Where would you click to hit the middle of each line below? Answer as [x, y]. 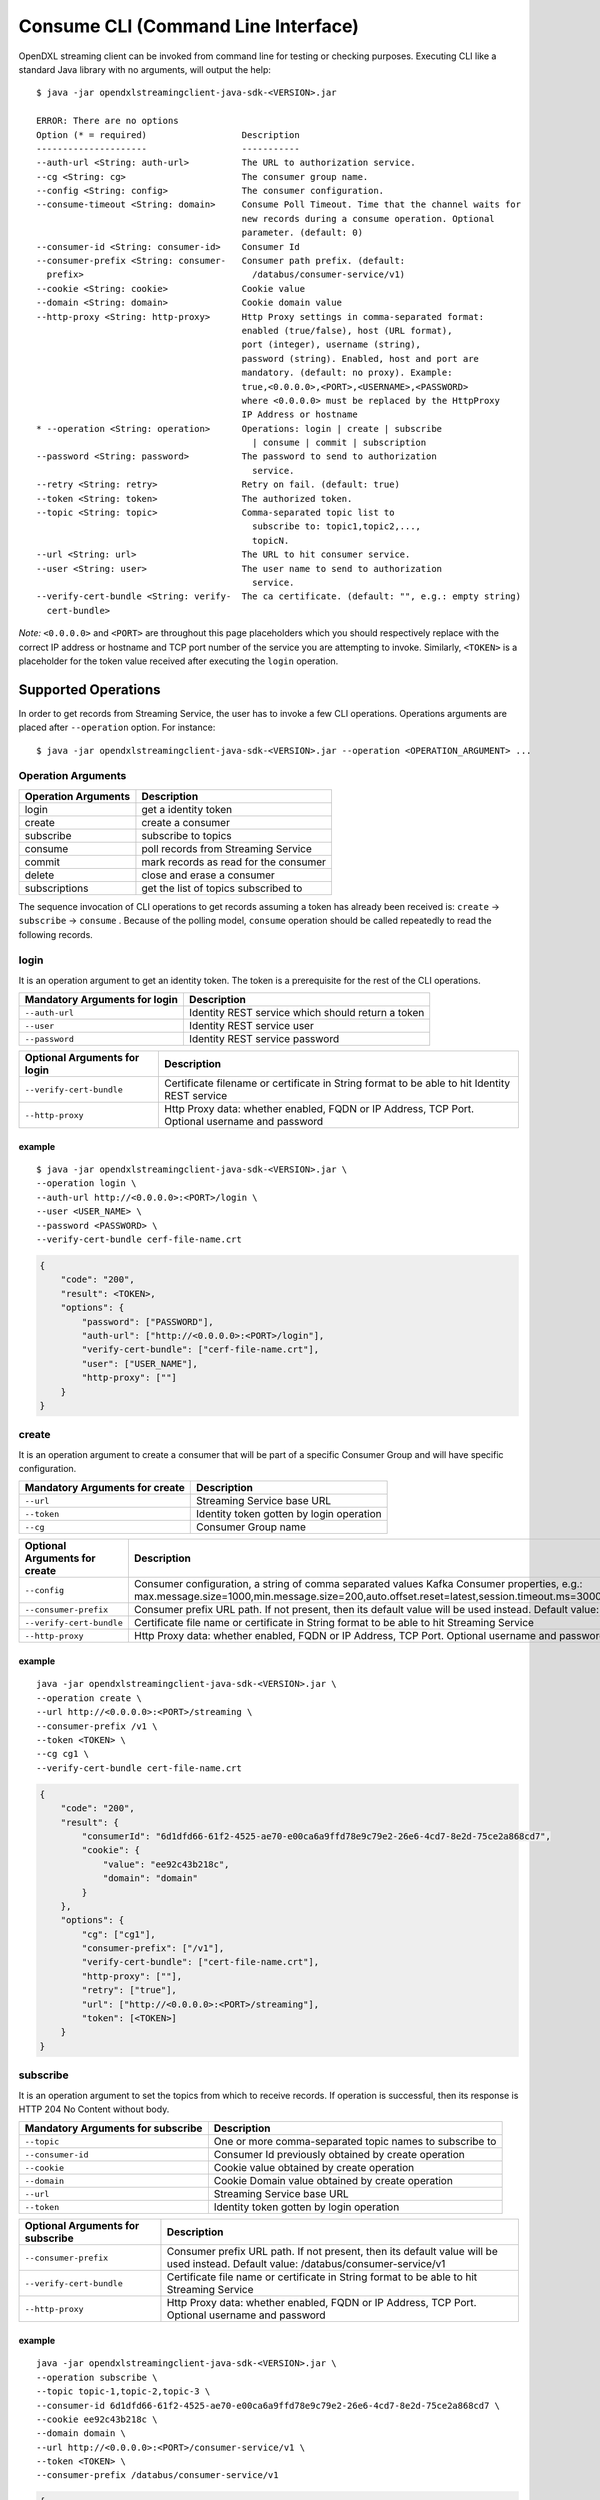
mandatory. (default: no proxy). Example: [347, 373]
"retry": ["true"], [129, 1990]
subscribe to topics [186, 835]
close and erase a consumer [208, 875]
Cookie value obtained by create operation [314, 2168]
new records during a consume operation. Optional [368, 218]
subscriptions [56, 888]
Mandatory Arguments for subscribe [113, 2128]
